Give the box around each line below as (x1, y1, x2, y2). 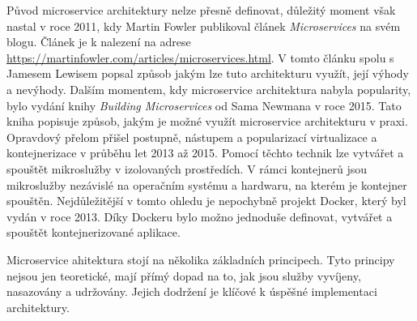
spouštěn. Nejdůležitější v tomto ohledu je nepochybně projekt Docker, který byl (6, 192, 406, 209)
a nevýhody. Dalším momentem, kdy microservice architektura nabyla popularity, (6, 80, 411, 97)
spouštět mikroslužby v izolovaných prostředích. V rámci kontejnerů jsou (6, 160, 368, 177)
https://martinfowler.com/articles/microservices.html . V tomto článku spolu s (6, 49, 394, 66)
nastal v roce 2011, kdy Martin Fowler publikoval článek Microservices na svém (6, 17, 401, 34)
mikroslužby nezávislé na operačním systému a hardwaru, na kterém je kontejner (6, 176, 407, 193)
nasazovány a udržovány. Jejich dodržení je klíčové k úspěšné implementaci (6, 283, 377, 300)
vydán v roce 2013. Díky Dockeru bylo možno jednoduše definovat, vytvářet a (6, 208, 393, 225)
